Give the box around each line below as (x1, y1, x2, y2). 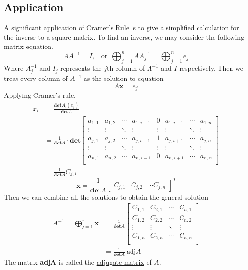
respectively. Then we (179, 63, 243, 73)
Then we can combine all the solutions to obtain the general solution (4, 191, 209, 202)
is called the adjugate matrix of (58, 257, 152, 267)
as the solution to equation (83, 73, 164, 83)
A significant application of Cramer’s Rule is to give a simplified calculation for (4, 22, 239, 32)
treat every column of (4, 73, 68, 83)
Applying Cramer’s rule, (4, 90, 76, 100)
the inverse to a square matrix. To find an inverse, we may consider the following (4, 32, 245, 42)
